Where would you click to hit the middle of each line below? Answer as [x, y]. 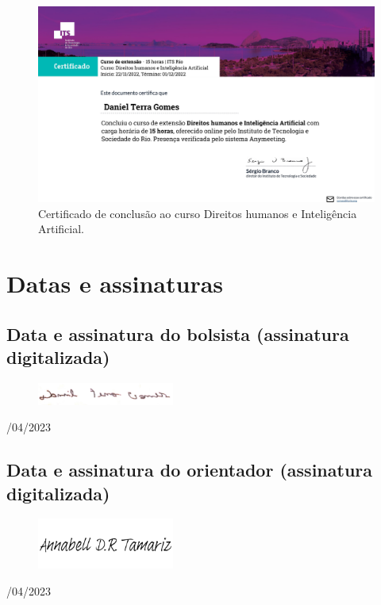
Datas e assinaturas [115, 283]
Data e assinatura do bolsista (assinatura [178, 333]
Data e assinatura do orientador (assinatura [189, 470]
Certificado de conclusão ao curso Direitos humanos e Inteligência [198, 213]
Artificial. [62, 229]
